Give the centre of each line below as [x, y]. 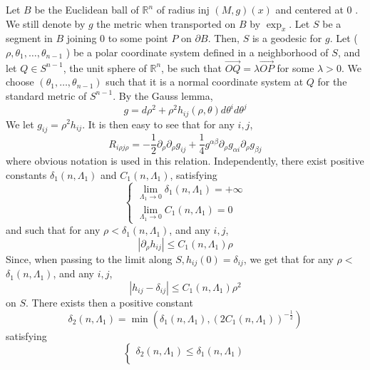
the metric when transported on [166, 23]
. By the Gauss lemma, [163, 95]
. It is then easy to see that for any [158, 124]
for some [296, 67]
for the [332, 82]
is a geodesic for [287, 38]
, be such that [191, 67]
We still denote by [46, 23]
